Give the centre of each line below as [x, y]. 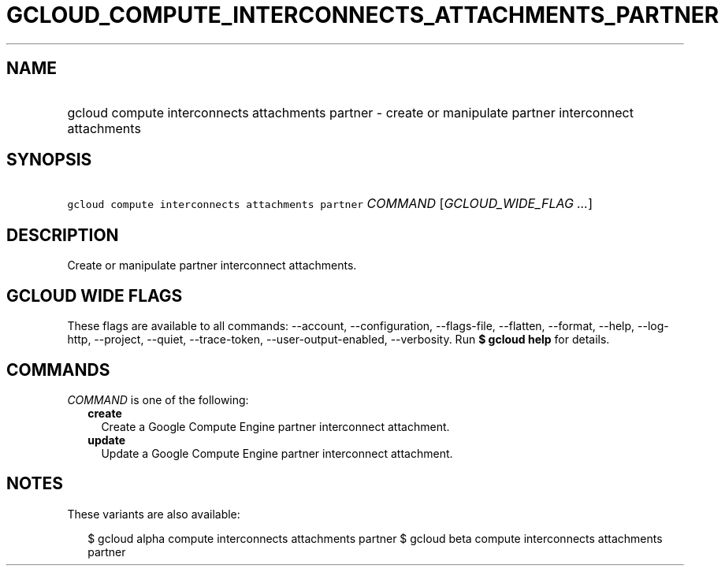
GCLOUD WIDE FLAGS [95, 295]
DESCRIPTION [63, 235]
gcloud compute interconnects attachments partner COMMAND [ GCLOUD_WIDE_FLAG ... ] [330, 204]
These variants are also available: [154, 514]
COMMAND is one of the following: [158, 399]
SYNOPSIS [49, 160]
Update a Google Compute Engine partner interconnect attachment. [277, 453]
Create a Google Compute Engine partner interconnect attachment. [275, 426]
